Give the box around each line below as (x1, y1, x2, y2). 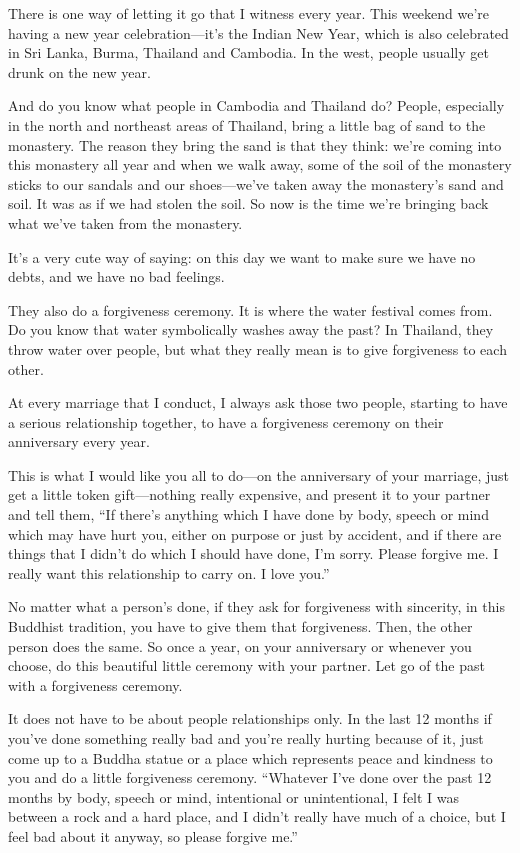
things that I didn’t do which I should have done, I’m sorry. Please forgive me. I (8, 543, 499, 564)
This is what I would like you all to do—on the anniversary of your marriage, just (8, 464, 510, 485)
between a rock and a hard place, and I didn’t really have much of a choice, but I (8, 806, 506, 827)
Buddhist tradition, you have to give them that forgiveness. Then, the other (8, 616, 473, 637)
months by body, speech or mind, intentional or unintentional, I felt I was (8, 786, 460, 807)
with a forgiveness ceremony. (8, 674, 183, 695)
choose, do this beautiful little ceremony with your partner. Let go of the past (8, 655, 485, 676)
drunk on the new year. (8, 61, 151, 82)
